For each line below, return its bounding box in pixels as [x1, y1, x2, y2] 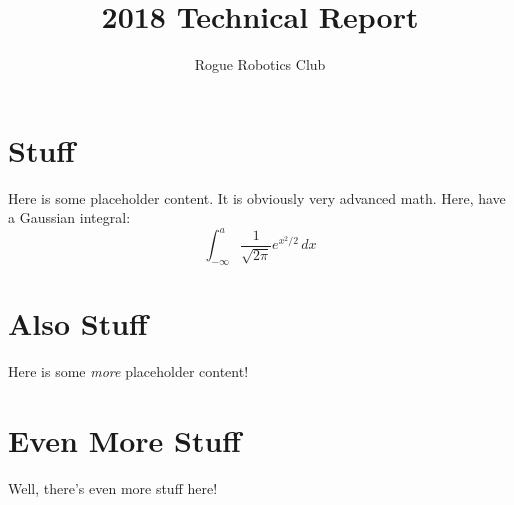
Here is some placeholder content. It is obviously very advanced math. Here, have [8, 187, 506, 208]
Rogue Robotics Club [194, 54, 326, 75]
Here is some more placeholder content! [8, 361, 249, 382]
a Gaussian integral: [8, 207, 131, 228]
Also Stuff [8, 303, 148, 344]
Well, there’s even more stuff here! [8, 477, 218, 498]
